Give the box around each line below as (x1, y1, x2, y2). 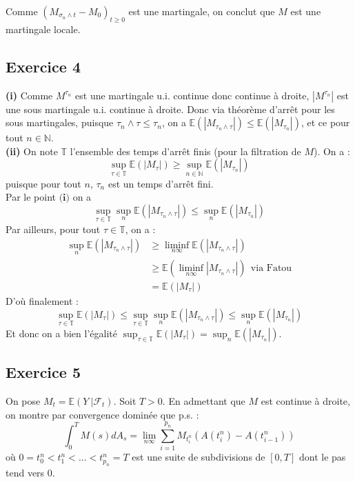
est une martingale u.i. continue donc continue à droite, (75, 88, 310, 102)
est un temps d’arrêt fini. (108, 176, 214, 190)
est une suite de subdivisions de (132, 450, 265, 464)
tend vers (6, 465, 45, 479)
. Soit (113, 393, 136, 408)
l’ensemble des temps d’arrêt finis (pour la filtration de (70, 143, 301, 158)
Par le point (6, 190, 56, 204)
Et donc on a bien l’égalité (6, 325, 117, 340)
